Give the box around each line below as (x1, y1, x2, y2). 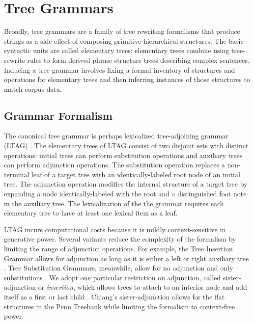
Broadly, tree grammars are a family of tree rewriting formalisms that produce (4, 26, 240, 36)
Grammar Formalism (4, 108, 113, 123)
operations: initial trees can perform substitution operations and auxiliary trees (4, 150, 243, 160)
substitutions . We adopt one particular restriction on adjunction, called (4, 272, 221, 282)
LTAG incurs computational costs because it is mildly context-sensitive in (4, 224, 226, 234)
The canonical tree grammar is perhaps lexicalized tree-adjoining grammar (4, 131, 228, 141)
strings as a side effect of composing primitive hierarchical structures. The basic (4, 35, 244, 46)
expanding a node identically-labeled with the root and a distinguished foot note (4, 189, 247, 199)
